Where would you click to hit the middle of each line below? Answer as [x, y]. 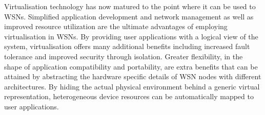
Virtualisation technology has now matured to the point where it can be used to [130, 6]
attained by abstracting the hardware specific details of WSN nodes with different [133, 76]
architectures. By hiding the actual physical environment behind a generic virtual [132, 86]
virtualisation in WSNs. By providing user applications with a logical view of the [131, 36]
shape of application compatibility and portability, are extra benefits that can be [131, 66]
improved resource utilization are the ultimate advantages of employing [116, 26]
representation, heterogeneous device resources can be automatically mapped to [129, 96]
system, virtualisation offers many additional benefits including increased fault [127, 46]
